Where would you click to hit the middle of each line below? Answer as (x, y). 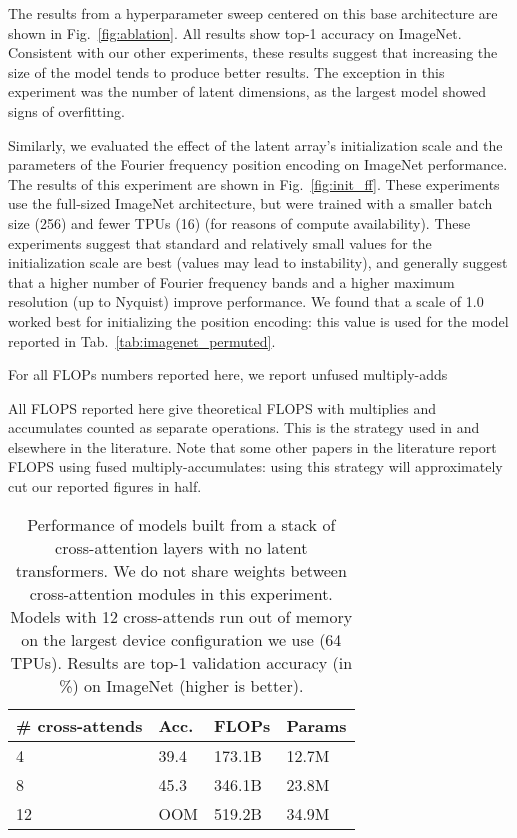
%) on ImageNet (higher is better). (181, 685)
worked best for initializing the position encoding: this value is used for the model (258, 320)
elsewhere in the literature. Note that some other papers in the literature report (252, 446)
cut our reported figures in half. (105, 486)
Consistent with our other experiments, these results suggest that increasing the (253, 52)
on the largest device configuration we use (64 (181, 639)
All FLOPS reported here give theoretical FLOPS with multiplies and (222, 407)
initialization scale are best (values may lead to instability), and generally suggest (258, 262)
